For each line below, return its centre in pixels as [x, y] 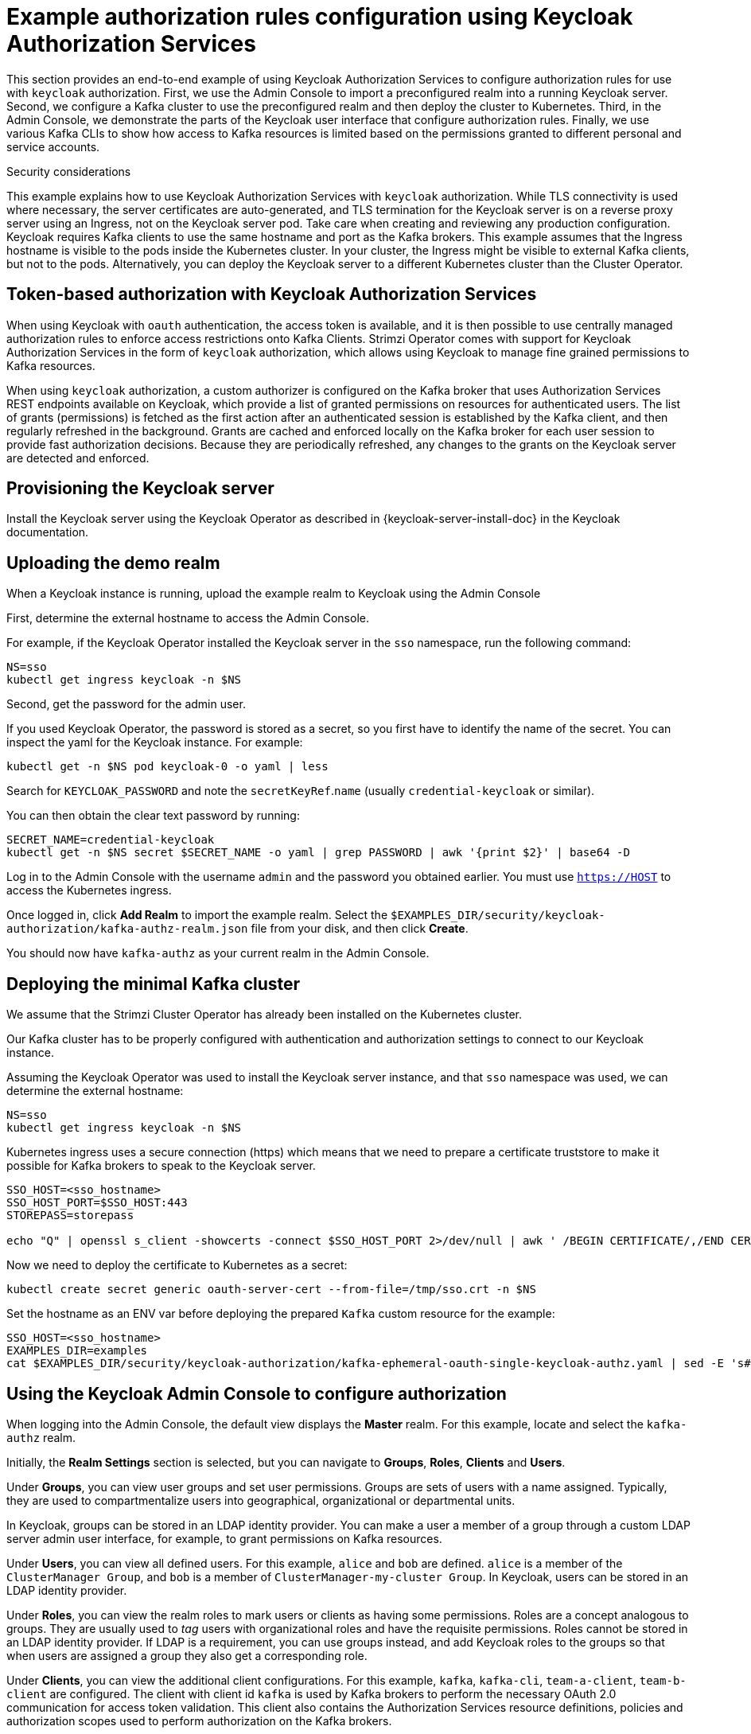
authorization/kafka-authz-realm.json [127, 929]
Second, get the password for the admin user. [126, 704]
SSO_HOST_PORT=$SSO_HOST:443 [97, 1203]
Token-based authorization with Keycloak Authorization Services [272, 294]
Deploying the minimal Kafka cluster [154, 984]
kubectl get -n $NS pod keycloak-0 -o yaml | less [167, 767]
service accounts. [53, 146]
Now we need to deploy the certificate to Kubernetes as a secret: [177, 1265]
